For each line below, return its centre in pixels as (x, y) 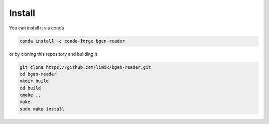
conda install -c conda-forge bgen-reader (72, 41)
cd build (30, 88)
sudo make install (42, 109)
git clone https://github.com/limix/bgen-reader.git (85, 67)
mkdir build (34, 81)
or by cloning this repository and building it (53, 54)
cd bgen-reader (38, 74)
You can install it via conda (37, 28)
